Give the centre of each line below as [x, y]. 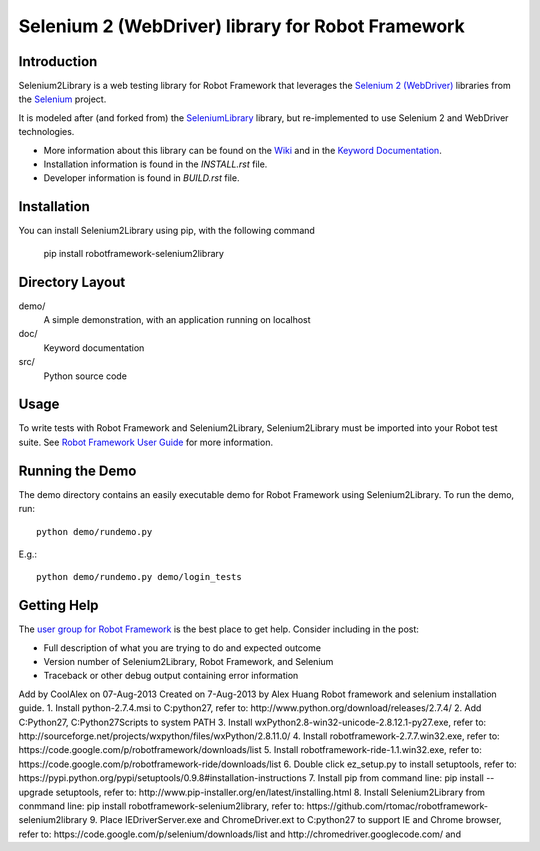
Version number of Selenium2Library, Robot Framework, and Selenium [188, 662]
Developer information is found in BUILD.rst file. [141, 178]
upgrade [36, 792]
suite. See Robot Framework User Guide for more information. [146, 442]
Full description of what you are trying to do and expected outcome [182, 647]
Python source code [85, 376]
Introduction [58, 61]
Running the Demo [77, 470]
